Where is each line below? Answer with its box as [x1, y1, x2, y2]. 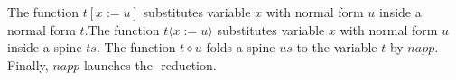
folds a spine [206, 38, 275, 57]
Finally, [7, 55, 49, 74]
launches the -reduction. [83, 55, 217, 74]
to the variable [296, 38, 377, 57]
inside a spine [7, 38, 82, 57]
